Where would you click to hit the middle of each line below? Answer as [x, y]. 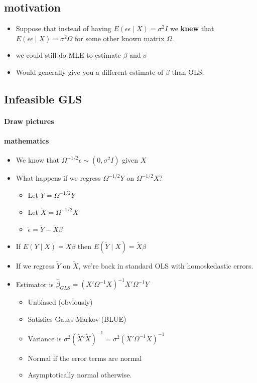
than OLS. [188, 72]
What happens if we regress [58, 178]
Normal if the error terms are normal [85, 358]
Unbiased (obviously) [60, 302]
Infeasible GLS [43, 99]
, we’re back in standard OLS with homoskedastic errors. [166, 266]
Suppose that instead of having [63, 28]
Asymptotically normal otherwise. [80, 375]
